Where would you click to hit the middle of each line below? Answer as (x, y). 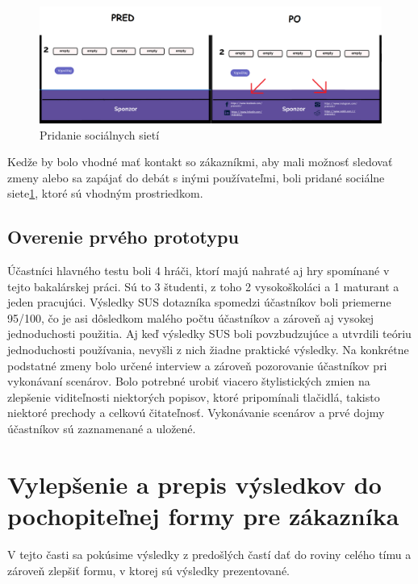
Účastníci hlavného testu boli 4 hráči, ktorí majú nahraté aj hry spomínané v (199, 271)
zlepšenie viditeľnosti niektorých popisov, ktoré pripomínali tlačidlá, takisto (194, 396)
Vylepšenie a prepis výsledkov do (194, 484)
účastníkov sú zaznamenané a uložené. (102, 429)
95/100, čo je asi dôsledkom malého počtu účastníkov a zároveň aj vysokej (191, 317)
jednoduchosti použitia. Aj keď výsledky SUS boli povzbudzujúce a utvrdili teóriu (209, 334)
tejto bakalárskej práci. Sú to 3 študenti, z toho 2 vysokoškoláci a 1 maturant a (203, 286)
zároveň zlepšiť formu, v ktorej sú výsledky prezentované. (148, 570)
